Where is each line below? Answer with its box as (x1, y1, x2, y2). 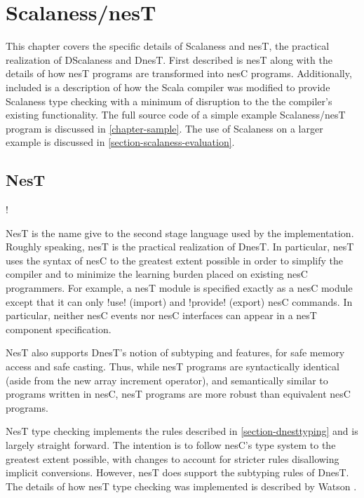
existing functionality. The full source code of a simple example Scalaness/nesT (6, 107, 346, 122)
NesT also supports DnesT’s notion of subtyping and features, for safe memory (6, 345, 345, 360)
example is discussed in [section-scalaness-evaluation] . (6, 135, 235, 149)
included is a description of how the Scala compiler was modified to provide (6, 79, 330, 94)
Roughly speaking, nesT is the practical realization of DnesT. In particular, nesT (6, 239, 354, 254)
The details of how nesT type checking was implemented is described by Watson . (6, 478, 357, 493)
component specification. (6, 321, 112, 336)
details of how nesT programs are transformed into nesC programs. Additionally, (6, 66, 352, 81)
